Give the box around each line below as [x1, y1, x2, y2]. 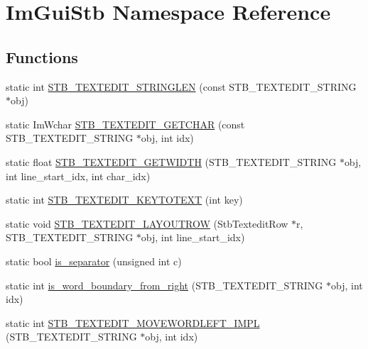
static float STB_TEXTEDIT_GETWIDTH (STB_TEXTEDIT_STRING [6, 154, 337, 169]
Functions [6, 45, 78, 67]
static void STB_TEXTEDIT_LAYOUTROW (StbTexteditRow [6, 216, 288, 231]
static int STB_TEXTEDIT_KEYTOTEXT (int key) [6, 192, 243, 207]
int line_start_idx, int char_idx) [6, 168, 151, 183]
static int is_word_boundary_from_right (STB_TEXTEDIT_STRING [6, 277, 323, 292]
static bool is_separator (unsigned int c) [6, 253, 182, 268]
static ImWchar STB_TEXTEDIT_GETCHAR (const [6, 116, 245, 131]
